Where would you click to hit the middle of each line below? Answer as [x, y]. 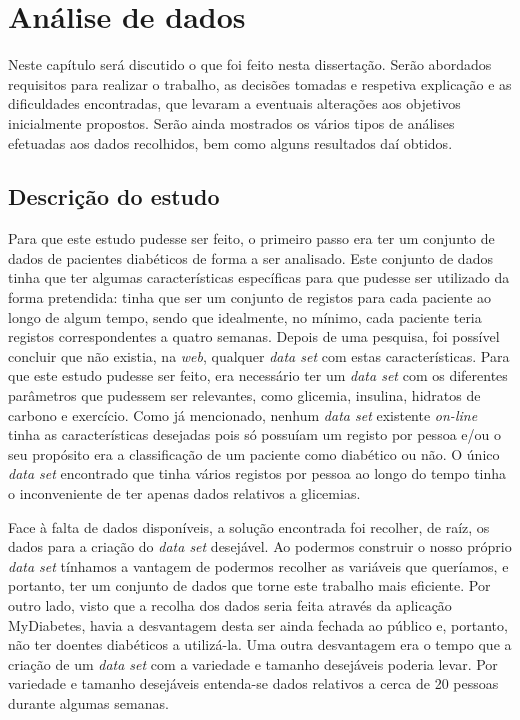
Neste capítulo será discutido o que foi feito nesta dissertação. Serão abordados [250, 64]
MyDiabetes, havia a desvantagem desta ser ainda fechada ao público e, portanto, [258, 624]
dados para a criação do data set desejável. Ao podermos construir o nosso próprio [260, 546]
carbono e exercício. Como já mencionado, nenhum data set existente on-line [243, 414]
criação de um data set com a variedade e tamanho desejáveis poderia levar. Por [253, 663]
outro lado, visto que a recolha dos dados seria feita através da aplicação [230, 604]
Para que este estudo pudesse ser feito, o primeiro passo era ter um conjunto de [251, 238]
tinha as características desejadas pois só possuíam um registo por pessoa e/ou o [254, 434]
